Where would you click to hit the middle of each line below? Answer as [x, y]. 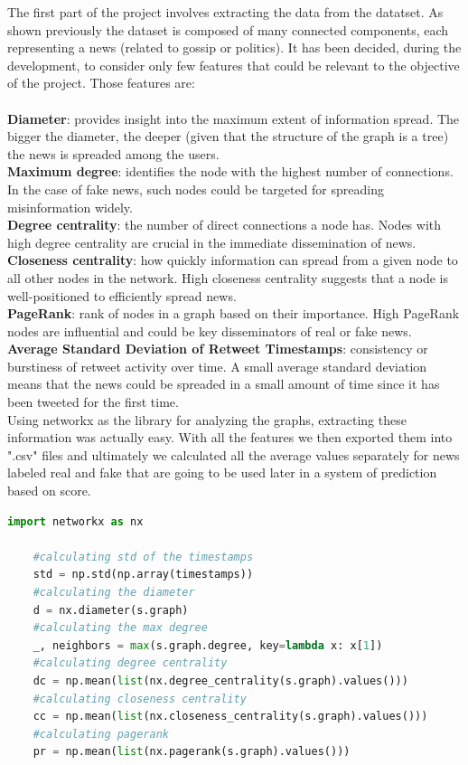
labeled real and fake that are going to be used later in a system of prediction [222, 472]
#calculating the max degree [120, 628]
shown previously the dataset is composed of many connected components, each [228, 29]
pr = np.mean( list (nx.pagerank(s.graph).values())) [192, 752]
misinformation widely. [70, 207]
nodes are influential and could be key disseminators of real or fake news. [210, 331]
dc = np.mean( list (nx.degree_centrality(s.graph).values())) [220, 680]
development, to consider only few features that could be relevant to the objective [234, 65]
